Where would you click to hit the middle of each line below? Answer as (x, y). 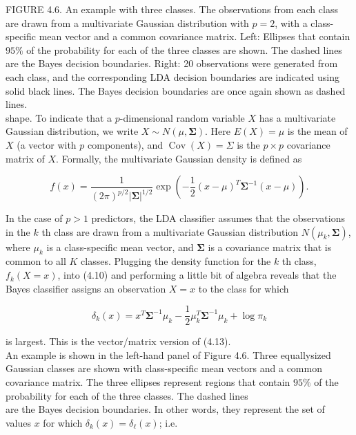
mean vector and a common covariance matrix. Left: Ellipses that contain (195, 36)
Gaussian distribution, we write (72, 131)
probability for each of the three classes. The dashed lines (127, 395)
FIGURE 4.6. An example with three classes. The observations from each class (172, 9)
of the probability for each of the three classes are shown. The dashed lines (184, 49)
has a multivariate (297, 117)
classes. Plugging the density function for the (176, 261)
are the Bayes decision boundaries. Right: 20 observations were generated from (172, 63)
